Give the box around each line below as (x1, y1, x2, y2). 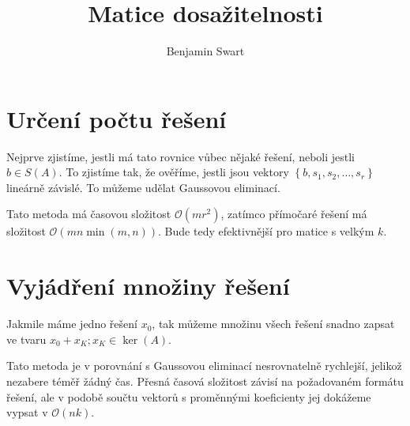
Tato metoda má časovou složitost (6, 205, 171, 222)
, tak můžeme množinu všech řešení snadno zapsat (152, 315, 395, 332)
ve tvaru (6, 330, 47, 347)
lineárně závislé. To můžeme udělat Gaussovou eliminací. (6, 179, 280, 195)
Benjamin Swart (166, 43, 245, 59)
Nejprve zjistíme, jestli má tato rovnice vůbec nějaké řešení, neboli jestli (6, 148, 355, 164)
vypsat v (6, 404, 48, 420)
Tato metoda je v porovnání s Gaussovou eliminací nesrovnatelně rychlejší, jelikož (6, 357, 402, 374)
